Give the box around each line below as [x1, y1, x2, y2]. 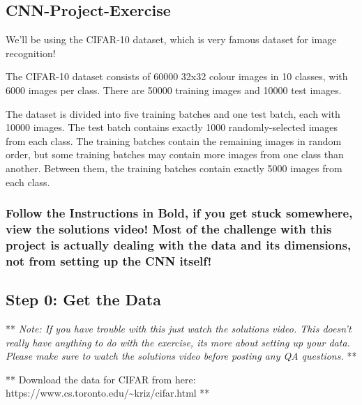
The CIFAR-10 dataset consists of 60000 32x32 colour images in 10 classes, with [6, 69, 348, 84]
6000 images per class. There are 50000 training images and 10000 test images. [6, 82, 342, 97]
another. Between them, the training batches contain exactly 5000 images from [6, 160, 342, 175]
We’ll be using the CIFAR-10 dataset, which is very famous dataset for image [6, 32, 337, 47]
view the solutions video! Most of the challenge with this [6, 220, 332, 237]
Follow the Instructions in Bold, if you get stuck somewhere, [6, 204, 353, 222]
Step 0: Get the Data [6, 289, 161, 310]
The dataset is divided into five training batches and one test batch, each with [6, 106, 340, 121]
